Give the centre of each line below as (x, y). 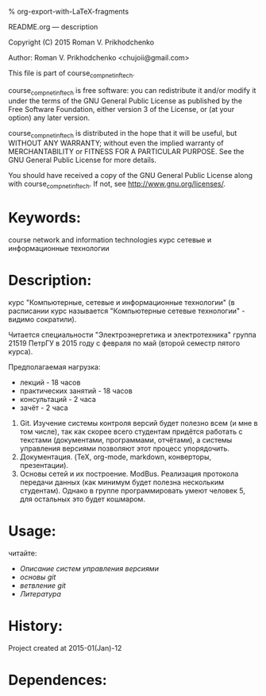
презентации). (44, 466)
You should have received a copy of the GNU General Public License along (130, 176)
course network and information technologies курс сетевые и (110, 240)
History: (36, 626)
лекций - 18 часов (50, 383)
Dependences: (58, 681)
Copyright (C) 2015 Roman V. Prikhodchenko (81, 42)
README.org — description (53, 27)
